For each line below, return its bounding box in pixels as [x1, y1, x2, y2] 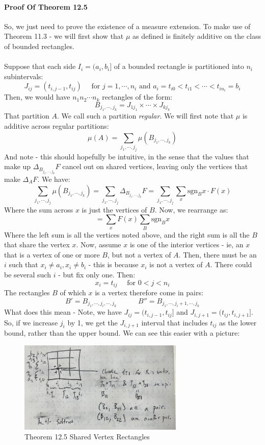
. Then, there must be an [178, 249, 257, 260]
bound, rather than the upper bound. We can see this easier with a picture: [4, 327, 240, 338]
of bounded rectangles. [4, 40, 74, 51]
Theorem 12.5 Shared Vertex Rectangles [24, 431, 150, 442]
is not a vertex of [149, 259, 203, 270]
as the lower [219, 317, 257, 327]
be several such [4, 269, 51, 280]
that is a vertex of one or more [4, 249, 100, 260]
